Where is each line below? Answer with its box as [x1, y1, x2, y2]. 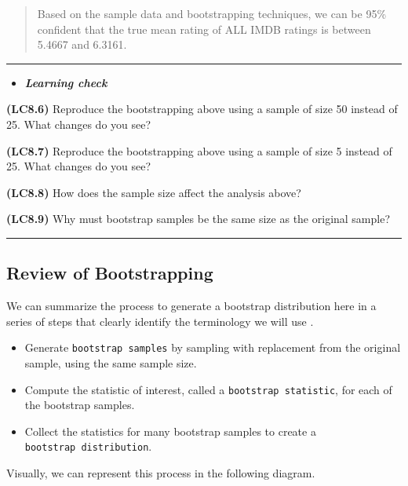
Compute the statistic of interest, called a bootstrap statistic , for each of [24, 381, 392, 397]
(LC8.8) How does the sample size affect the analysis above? [6, 184, 301, 200]
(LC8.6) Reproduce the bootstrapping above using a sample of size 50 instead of [6, 100, 398, 117]
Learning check [24, 74, 107, 90]
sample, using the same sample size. [24, 354, 197, 371]
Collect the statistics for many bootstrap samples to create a [24, 422, 316, 439]
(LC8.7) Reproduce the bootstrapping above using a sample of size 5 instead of [6, 142, 392, 159]
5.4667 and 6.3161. [37, 36, 127, 53]
